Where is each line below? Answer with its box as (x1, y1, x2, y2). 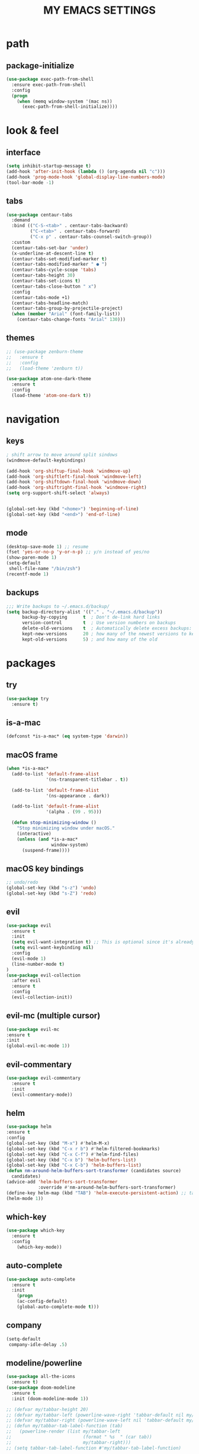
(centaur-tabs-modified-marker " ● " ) (11, 262, 108, 268)
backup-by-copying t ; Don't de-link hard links (21, 615, 161, 621)
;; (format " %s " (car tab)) (6, 1434, 152, 1440)
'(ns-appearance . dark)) (46, 793, 110, 798)
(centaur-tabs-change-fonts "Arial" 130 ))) (17, 317, 126, 323)
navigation (6, 413, 60, 426)
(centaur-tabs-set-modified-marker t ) (11, 256, 108, 262)
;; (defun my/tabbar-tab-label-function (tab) (6, 1423, 123, 1429)
